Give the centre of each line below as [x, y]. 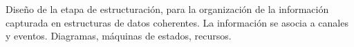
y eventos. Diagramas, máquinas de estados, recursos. [119, 36]
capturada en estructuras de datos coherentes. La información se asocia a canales [177, 22]
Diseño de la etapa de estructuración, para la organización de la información [167, 9]
